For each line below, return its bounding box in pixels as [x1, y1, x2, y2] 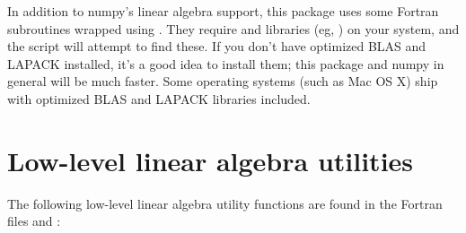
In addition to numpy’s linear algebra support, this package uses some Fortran [7, 2, 439, 20]
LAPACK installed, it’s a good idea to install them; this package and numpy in [7, 54, 444, 73]
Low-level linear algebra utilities [7, 142, 414, 178]
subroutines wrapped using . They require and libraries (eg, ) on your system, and [7, 19, 460, 38]
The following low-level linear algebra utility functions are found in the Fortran [7, 194, 443, 212]
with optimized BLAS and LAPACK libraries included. [7, 89, 311, 108]
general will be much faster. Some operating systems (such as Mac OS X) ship [7, 72, 438, 91]
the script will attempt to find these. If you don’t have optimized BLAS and [7, 37, 426, 56]
